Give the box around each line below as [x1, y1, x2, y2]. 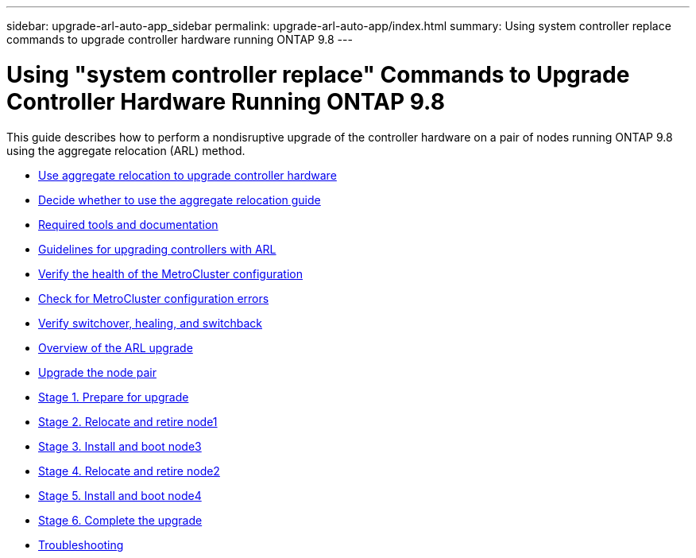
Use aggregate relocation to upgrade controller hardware [38, 168, 337, 182]
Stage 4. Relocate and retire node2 [38, 463, 220, 478]
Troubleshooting [38, 537, 124, 552]
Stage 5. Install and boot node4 [38, 488, 202, 502]
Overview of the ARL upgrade [38, 340, 193, 355]
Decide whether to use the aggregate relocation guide [38, 192, 321, 207]
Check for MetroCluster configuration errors [38, 291, 269, 305]
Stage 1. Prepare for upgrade [38, 389, 189, 404]
